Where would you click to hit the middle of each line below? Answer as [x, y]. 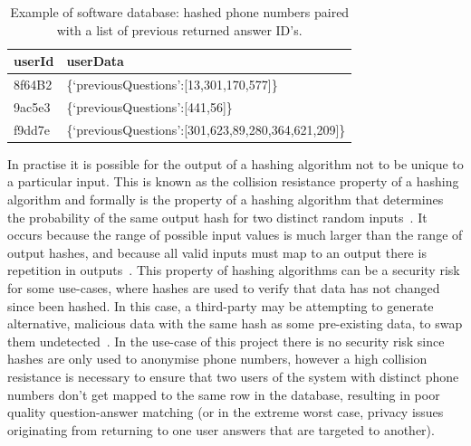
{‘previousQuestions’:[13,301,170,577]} [172, 85]
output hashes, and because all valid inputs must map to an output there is [217, 252]
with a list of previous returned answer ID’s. [179, 29]
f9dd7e [32, 129]
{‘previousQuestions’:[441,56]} [149, 106]
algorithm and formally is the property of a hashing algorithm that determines [226, 199]
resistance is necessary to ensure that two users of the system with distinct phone [233, 376]
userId [34, 61]
